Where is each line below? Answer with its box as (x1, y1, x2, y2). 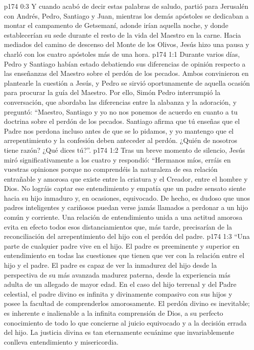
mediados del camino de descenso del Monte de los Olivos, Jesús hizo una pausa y (4, 39, 250, 49)
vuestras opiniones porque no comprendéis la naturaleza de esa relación (4, 164, 218, 174)
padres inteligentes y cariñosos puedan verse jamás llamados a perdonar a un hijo (4, 202, 248, 212)
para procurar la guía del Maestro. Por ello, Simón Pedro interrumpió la (4, 87, 221, 97)
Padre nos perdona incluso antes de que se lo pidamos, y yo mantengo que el (4, 125, 234, 136)
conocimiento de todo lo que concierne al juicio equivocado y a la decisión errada (4, 317, 247, 327)
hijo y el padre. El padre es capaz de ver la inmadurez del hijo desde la (4, 260, 217, 270)
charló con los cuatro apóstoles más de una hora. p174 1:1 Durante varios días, (4, 48, 240, 59)
